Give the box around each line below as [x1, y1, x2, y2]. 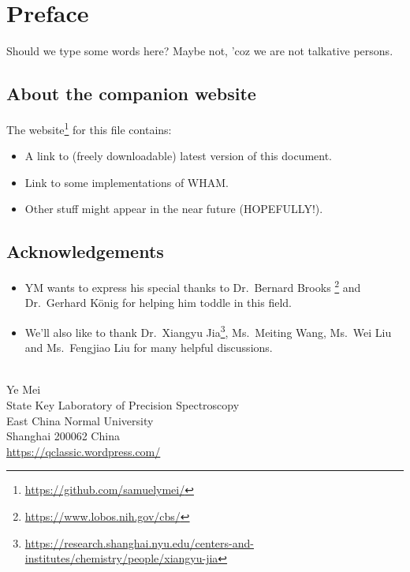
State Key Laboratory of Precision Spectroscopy [6, 397, 240, 413]
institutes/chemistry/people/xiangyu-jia [24, 550, 218, 566]
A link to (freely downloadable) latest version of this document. [24, 148, 333, 164]
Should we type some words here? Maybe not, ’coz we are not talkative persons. [6, 43, 393, 59]
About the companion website [6, 81, 256, 106]
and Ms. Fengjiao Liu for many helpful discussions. [24, 339, 273, 356]
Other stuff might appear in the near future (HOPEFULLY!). [24, 200, 323, 217]
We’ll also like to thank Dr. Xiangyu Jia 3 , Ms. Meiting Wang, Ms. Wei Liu [24, 322, 392, 340]
